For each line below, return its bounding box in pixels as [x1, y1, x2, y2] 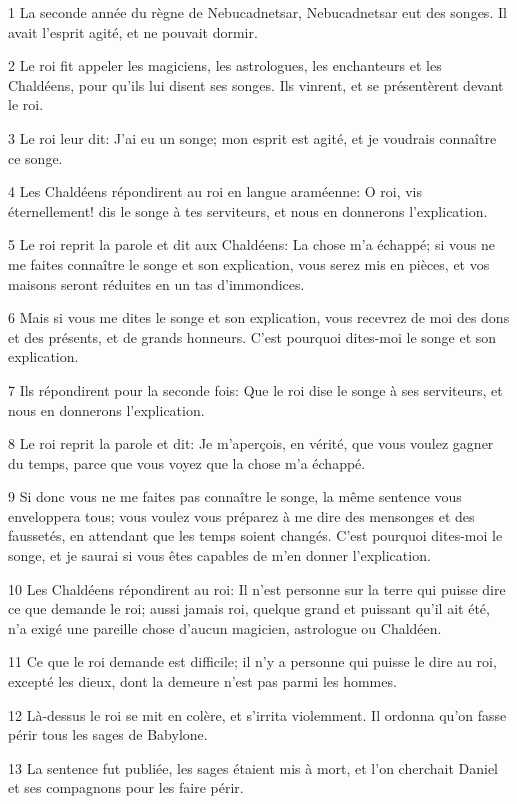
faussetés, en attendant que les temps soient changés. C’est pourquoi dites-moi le [8, 525, 503, 546]
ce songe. [8, 147, 63, 168]
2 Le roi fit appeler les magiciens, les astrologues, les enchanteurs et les [8, 55, 442, 76]
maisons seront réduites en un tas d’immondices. [8, 273, 305, 294]
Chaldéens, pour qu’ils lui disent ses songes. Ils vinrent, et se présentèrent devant [8, 74, 504, 95]
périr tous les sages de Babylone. [8, 724, 208, 745]
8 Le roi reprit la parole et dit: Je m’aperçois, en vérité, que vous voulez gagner [8, 433, 494, 454]
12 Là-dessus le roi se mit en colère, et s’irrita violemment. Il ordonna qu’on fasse [8, 704, 507, 725]
